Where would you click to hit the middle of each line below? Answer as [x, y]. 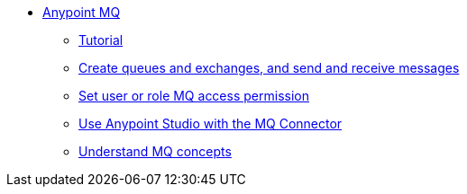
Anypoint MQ [82, 12]
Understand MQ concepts [155, 151]
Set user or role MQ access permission [194, 96]
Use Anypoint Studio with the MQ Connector [211, 123]
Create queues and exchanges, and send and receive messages [269, 68]
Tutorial [101, 40]
